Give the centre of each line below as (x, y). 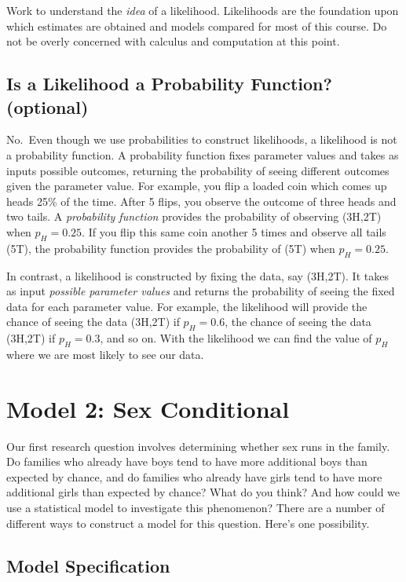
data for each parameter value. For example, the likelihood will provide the (187, 306)
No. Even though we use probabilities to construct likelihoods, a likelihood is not (202, 139)
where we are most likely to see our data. (105, 354)
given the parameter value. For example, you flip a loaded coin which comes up (197, 186)
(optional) (48, 106)
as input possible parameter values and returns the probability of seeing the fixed (201, 291)
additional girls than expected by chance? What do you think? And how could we (203, 492)
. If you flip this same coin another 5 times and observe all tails (234, 231)
